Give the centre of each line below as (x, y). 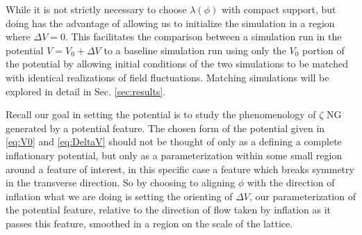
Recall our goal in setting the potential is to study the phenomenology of (161, 114)
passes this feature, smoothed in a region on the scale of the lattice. (149, 223)
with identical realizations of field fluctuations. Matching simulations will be (167, 77)
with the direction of (291, 183)
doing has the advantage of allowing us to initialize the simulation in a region (170, 23)
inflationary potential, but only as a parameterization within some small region (174, 155)
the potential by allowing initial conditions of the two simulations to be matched (177, 64)
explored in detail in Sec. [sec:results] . (86, 91)
